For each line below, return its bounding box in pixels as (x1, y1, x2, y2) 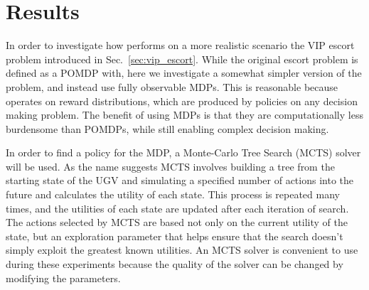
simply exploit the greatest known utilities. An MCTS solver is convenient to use (6, 242, 358, 257)
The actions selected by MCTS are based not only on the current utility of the (6, 215, 348, 230)
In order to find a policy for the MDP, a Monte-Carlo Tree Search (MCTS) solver (6, 145, 361, 160)
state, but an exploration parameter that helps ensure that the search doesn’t (6, 228, 343, 243)
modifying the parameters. (6, 270, 121, 285)
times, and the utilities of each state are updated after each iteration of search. (6, 200, 349, 215)
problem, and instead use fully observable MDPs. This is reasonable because (6, 79, 338, 94)
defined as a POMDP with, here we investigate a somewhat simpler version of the (6, 65, 362, 80)
